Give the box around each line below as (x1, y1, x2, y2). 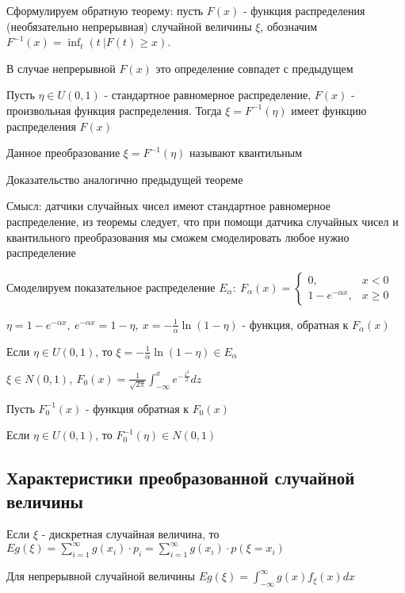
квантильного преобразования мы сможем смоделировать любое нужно (6, 228, 350, 245)
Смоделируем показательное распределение (6, 278, 216, 295)
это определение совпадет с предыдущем (155, 59, 353, 76)
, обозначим (260, 17, 318, 34)
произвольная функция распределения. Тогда (6, 101, 222, 118)
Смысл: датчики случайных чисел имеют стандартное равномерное (6, 197, 330, 214)
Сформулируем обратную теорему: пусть (6, 2, 204, 18)
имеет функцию (291, 101, 367, 118)
